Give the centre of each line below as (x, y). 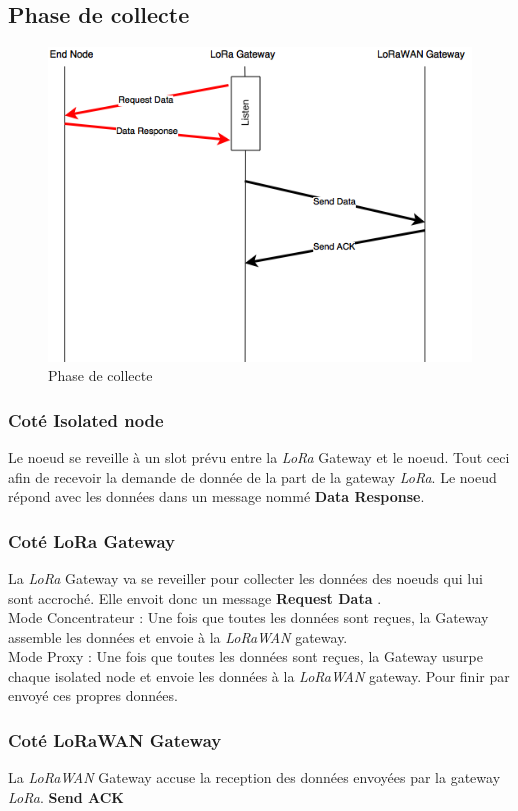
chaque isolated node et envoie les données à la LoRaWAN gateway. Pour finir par (259, 675)
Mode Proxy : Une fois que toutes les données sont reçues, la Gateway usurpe (245, 656)
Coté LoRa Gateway (91, 540)
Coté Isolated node (86, 419)
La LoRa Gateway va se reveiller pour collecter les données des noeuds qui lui (245, 577)
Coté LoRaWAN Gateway (115, 740)
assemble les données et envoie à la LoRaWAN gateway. (178, 636)
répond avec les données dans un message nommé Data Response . (216, 496)
